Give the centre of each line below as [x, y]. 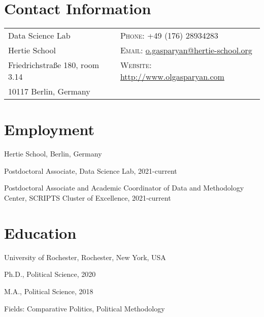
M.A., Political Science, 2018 [49, 291]
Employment [49, 129]
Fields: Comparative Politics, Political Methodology [85, 308]
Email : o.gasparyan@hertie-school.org [186, 50]
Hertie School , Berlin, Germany [53, 154]
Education [40, 232]
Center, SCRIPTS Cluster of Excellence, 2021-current [88, 198]
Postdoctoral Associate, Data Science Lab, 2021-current [91, 170]
